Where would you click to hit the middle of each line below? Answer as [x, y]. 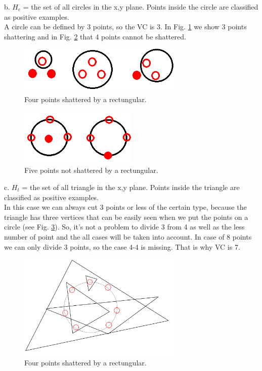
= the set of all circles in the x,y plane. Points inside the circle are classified [141, 7]
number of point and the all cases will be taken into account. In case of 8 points [128, 236]
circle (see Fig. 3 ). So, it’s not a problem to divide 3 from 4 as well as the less [124, 227]
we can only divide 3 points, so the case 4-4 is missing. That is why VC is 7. [122, 246]
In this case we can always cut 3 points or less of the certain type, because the [125, 207]
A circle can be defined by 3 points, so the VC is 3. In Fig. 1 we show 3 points [125, 27]
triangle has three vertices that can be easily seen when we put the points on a [126, 217]
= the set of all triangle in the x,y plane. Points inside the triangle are [131, 187]
